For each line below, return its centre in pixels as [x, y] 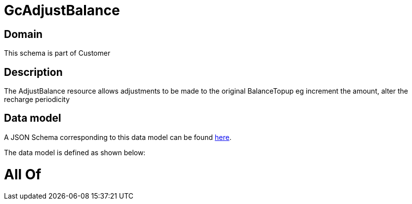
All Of [23, 174]
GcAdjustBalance [62, 10]
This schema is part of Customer [57, 53]
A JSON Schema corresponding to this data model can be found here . [118, 137]
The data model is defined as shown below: [75, 152]
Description [33, 72]
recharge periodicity [37, 100]
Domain [23, 34]
